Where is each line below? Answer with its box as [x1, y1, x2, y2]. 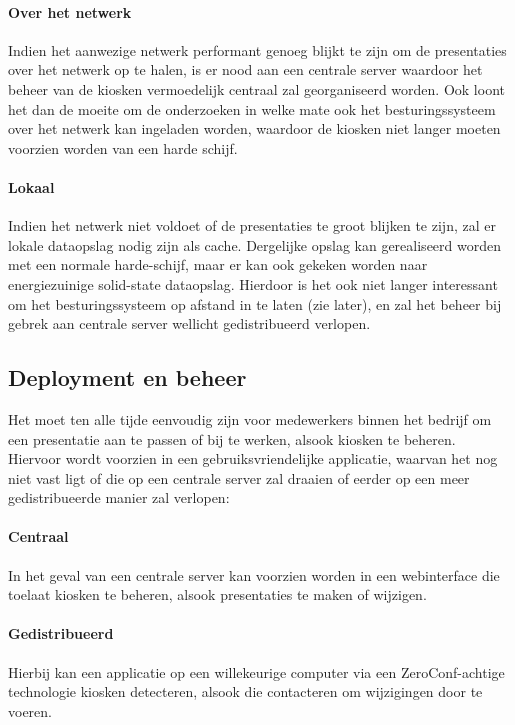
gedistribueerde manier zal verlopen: [8, 487, 230, 508]
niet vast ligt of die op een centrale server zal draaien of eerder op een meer [8, 467, 470, 488]
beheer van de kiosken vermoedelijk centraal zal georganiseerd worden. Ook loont [8, 78, 505, 99]
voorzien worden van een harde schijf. [8, 137, 238, 158]
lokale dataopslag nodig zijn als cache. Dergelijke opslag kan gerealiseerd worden [8, 234, 501, 255]
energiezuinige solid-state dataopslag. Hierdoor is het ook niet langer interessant [8, 273, 498, 294]
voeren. [8, 700, 52, 721]
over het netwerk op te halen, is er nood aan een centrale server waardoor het [8, 59, 483, 80]
